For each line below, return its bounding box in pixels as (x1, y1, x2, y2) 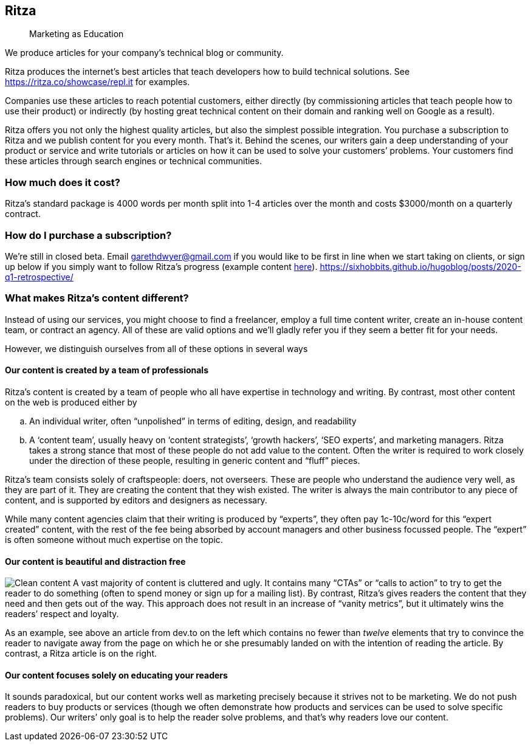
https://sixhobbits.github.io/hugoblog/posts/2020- (320, 261, 521, 272)
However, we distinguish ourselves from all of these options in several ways (5, 343, 308, 354)
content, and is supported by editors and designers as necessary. (5, 494, 267, 505)
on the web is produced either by (5, 396, 137, 407)
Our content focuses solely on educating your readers (5, 669, 228, 680)
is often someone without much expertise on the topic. (5, 534, 223, 545)
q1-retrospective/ (5, 271, 74, 282)
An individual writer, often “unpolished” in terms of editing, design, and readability (29, 415, 357, 426)
